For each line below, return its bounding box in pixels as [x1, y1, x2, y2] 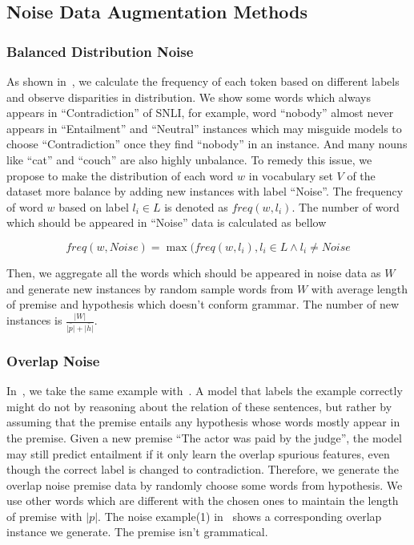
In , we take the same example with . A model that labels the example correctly [6, 382, 403, 399]
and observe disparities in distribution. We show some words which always [6, 88, 371, 105]
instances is [6, 312, 62, 329]
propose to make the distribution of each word [6, 167, 234, 184]
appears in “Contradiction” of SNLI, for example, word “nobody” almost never [6, 104, 394, 121]
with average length [311, 280, 408, 297]
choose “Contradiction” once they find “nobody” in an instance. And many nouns [6, 135, 408, 152]
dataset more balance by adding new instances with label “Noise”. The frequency [6, 183, 404, 200]
